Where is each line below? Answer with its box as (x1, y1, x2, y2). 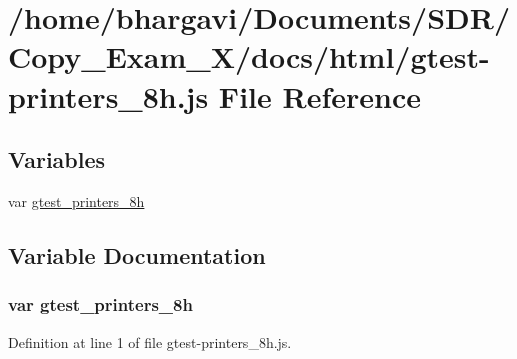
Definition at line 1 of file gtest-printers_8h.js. (8, 331, 292, 352)
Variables (8, 144, 106, 175)
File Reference (218, 75, 421, 116)
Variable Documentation (8, 239, 266, 270)
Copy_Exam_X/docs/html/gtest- (8, 36, 490, 77)
